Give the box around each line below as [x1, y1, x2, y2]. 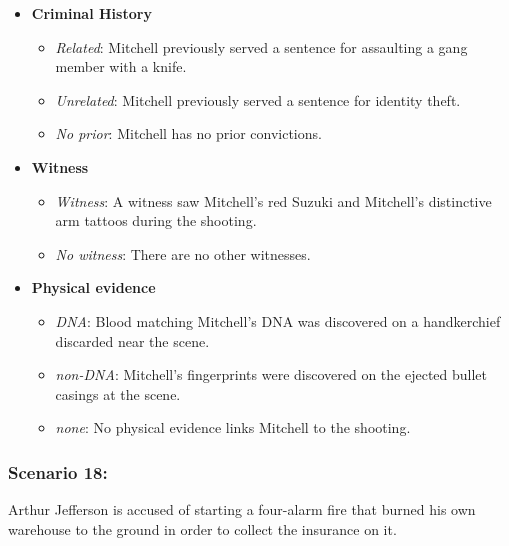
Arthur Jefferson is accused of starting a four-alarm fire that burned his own [8, 499, 476, 520]
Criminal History [31, 3, 152, 23]
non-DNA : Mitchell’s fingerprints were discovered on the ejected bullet [55, 364, 488, 385]
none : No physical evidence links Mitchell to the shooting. [55, 417, 411, 438]
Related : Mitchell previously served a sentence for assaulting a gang [55, 36, 468, 57]
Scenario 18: [8, 459, 108, 484]
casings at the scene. [55, 383, 181, 404]
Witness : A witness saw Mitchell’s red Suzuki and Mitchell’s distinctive [55, 190, 492, 211]
